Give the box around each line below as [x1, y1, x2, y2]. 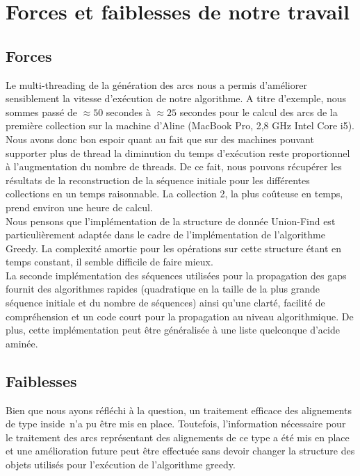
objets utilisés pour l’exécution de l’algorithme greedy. [6, 457, 236, 472]
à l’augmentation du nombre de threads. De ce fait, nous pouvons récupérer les [6, 159, 342, 174]
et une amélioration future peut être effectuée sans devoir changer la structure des [6, 443, 355, 458]
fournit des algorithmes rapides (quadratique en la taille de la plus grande [6, 281, 320, 296]
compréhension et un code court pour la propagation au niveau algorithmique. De [6, 309, 354, 323]
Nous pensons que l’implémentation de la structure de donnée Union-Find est [6, 213, 336, 228]
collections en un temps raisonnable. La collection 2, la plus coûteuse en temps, [6, 186, 343, 201]
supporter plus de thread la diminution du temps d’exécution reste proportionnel [6, 145, 350, 160]
